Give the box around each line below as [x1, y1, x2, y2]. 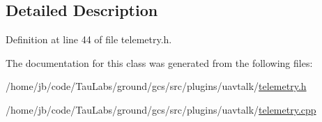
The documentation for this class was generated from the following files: [6, 55, 313, 70]
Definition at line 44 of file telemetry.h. [6, 32, 172, 47]
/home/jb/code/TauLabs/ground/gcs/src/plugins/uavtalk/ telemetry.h [6, 79, 307, 93]
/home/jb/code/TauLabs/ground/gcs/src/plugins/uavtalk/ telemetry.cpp [6, 102, 316, 116]
